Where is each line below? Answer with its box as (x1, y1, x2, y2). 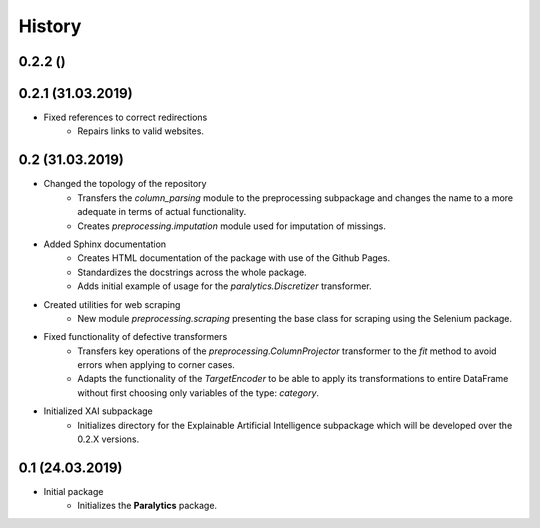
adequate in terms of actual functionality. (77, 206, 247, 218)
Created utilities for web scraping (43, 298, 181, 310)
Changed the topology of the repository (43, 178, 207, 190)
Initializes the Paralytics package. (77, 500, 218, 512)
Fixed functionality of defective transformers (43, 331, 228, 343)
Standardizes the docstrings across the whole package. (77, 266, 307, 278)
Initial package (43, 485, 104, 497)
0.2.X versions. (77, 433, 140, 445)
